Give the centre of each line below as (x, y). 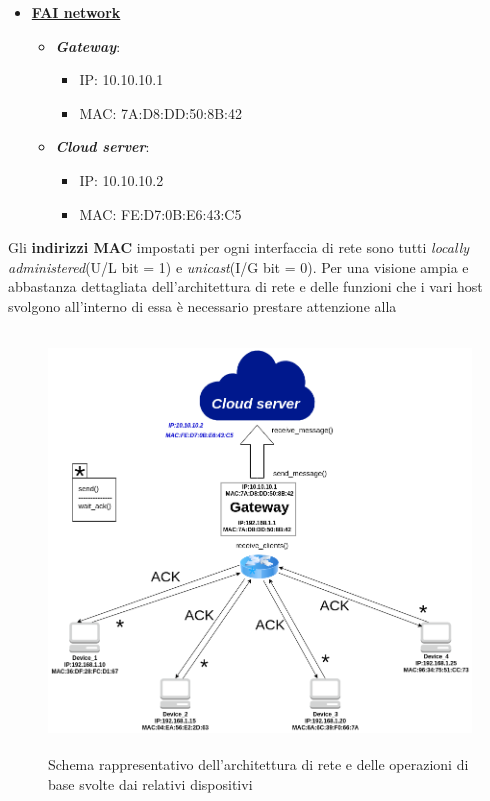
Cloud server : (102, 146)
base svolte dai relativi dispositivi (150, 783)
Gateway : (88, 45)
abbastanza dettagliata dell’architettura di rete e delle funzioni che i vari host (245, 286)
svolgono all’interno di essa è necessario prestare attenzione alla (202, 305)
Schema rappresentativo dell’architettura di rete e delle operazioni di (258, 764)
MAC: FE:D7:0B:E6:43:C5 (160, 213)
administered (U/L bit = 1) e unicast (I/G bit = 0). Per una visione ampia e (238, 266)
